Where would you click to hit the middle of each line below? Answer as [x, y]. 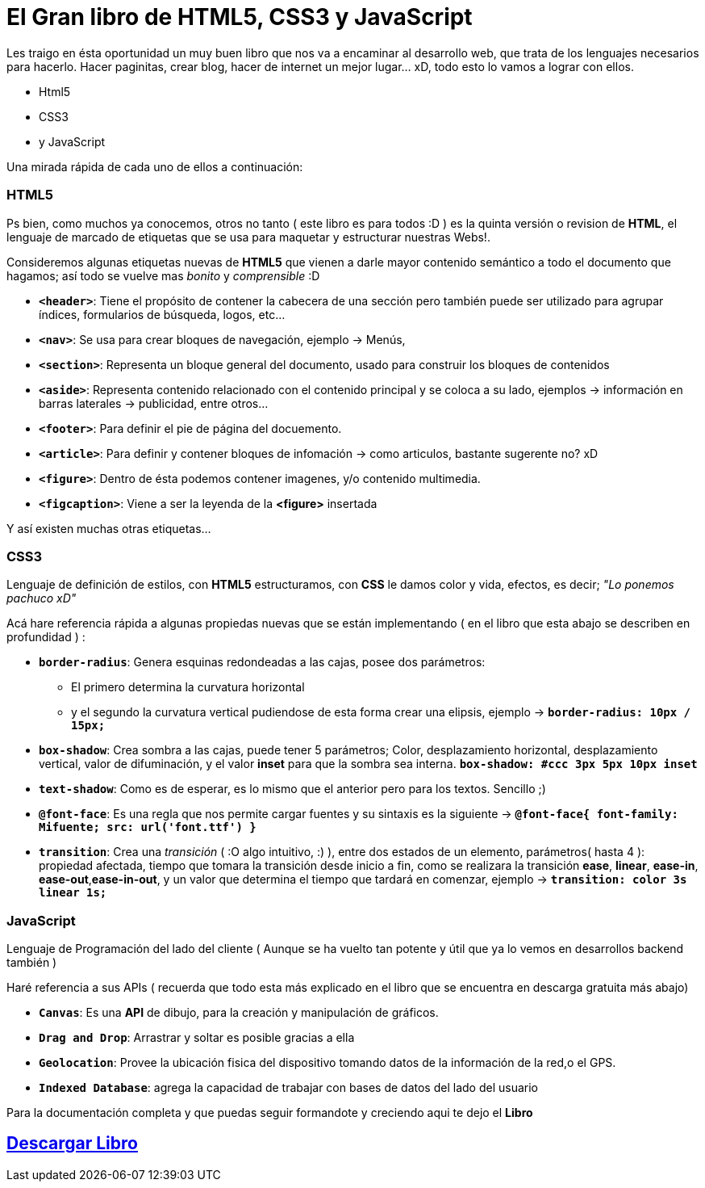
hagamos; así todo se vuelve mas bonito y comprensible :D [163, 275]
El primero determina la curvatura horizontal [188, 687]
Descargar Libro [72, 1144]
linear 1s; [73, 893]
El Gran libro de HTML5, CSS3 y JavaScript [240, 17]
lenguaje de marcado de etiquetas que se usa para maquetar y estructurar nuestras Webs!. [248, 237]
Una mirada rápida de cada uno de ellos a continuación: [155, 166]
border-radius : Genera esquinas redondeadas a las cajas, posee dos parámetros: [262, 662]
